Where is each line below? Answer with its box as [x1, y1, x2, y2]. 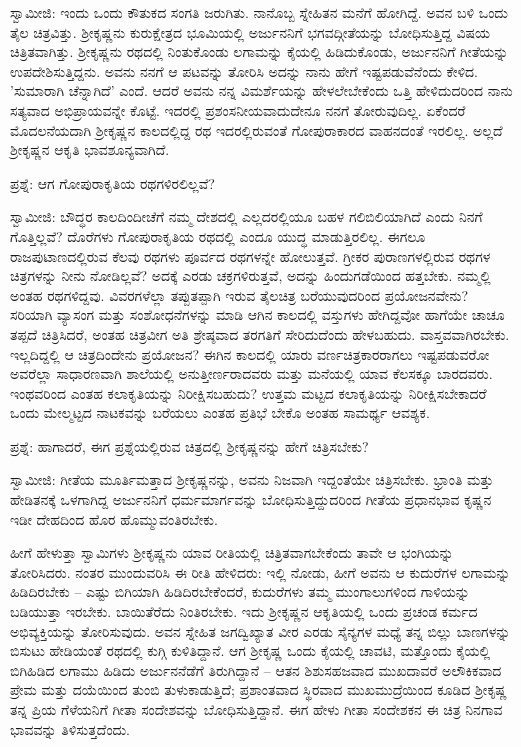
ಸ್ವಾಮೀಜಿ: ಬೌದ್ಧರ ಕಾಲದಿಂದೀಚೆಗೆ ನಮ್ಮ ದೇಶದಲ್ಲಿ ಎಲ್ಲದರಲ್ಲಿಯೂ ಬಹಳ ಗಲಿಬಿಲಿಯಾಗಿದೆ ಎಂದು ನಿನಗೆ [10, 206, 483, 227]
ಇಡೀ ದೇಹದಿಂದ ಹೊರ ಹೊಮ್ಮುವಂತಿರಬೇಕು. [10, 508, 218, 529]
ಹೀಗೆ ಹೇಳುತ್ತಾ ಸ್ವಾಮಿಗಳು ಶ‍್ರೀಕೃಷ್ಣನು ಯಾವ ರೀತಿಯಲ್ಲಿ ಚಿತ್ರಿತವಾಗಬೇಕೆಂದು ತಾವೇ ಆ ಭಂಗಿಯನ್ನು [10, 542, 454, 563]
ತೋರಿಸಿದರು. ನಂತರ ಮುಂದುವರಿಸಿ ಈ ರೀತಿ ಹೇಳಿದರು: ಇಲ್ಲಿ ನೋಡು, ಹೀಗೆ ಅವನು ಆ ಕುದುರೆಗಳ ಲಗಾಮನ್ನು [10, 561, 511, 582]
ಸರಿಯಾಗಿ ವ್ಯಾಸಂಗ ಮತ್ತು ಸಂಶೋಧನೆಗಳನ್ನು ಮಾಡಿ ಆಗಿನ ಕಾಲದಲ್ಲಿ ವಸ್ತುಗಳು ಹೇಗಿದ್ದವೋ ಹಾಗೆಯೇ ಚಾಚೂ [10, 304, 505, 325]
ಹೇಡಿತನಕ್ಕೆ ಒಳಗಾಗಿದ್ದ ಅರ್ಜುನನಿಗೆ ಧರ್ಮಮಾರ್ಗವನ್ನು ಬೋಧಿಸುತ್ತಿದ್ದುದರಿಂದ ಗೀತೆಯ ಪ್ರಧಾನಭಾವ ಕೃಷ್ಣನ [10, 489, 492, 510]
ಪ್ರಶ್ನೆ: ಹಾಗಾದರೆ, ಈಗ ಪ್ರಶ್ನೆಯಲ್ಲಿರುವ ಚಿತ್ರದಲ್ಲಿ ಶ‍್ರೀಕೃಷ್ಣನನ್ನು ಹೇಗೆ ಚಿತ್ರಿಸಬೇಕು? [10, 435, 369, 456]
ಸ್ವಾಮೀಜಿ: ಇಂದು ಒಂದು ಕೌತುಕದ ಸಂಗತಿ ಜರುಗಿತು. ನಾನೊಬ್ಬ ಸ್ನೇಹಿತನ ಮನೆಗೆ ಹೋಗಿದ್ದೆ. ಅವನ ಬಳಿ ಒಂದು [10, 2, 508, 22]
